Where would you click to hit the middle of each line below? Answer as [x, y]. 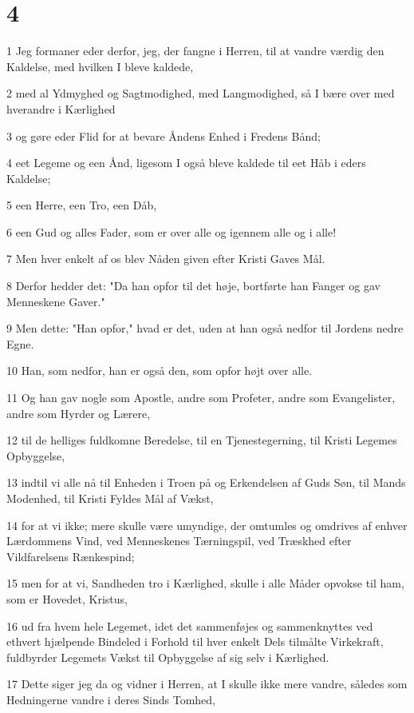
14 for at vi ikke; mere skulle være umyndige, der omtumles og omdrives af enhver [207, 525]
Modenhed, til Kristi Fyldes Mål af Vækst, [110, 498]
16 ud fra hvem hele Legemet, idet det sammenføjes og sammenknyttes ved [190, 625]
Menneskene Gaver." [56, 301]
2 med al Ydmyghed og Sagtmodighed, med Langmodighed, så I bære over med [201, 93]
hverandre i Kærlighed [61, 108]
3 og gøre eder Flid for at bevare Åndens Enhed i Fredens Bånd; [164, 135]
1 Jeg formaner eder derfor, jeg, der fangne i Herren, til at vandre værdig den [195, 51]
